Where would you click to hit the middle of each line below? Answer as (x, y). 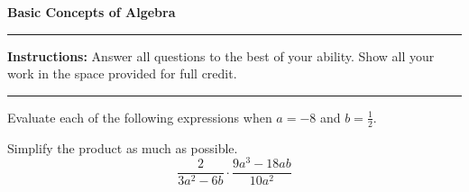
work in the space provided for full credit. (122, 73)
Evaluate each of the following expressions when (140, 117)
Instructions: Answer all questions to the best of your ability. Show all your (221, 55)
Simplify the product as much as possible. (123, 147)
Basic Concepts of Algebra (92, 12)
